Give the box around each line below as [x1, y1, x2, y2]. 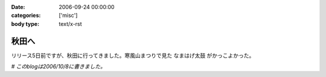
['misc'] [59, 12, 78, 19]
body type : [11, 20, 39, 27]
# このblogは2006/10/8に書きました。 [11, 63, 106, 70]
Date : [11, 4, 25, 10]
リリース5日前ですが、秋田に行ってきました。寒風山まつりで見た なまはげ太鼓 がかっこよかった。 [11, 52, 255, 59]
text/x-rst [59, 20, 82, 27]
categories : [11, 12, 41, 19]
